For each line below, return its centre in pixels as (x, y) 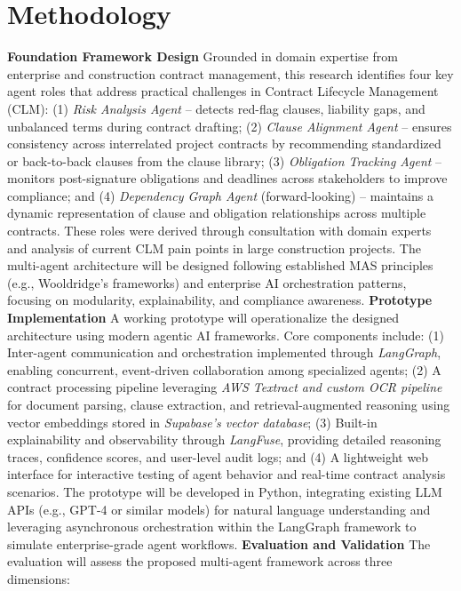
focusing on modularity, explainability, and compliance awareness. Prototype (220, 300)
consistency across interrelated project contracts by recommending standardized (224, 144)
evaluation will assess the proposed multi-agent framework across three (200, 561)
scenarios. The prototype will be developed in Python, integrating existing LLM (225, 491)
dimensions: (39, 578)
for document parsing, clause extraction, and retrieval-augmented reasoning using (229, 404)
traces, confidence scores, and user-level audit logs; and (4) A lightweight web (218, 456)
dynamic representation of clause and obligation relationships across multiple (217, 213)
